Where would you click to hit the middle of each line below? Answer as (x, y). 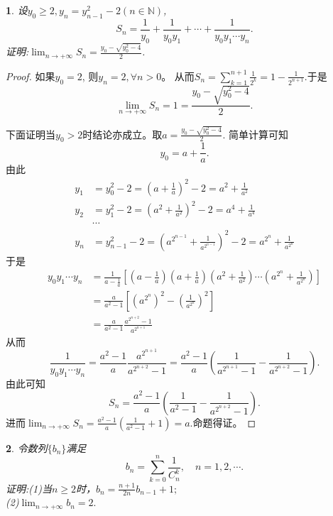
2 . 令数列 (27, 448)
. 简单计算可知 (255, 134)
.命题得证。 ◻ (223, 422)
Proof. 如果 (31, 76)
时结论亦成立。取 (122, 134)
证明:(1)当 (29, 488)
